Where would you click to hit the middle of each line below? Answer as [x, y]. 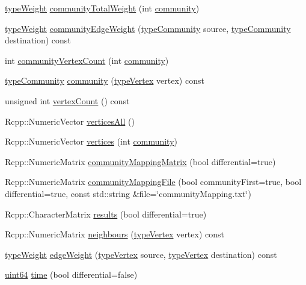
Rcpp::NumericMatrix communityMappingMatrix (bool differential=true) [140, 161]
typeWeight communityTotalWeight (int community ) [102, 8]
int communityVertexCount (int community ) [87, 60]
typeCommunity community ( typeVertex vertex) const [105, 80]
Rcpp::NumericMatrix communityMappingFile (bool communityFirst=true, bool [153, 182]
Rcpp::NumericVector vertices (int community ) [91, 141]
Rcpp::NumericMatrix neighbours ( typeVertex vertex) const [115, 234]
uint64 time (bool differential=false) [71, 274]
